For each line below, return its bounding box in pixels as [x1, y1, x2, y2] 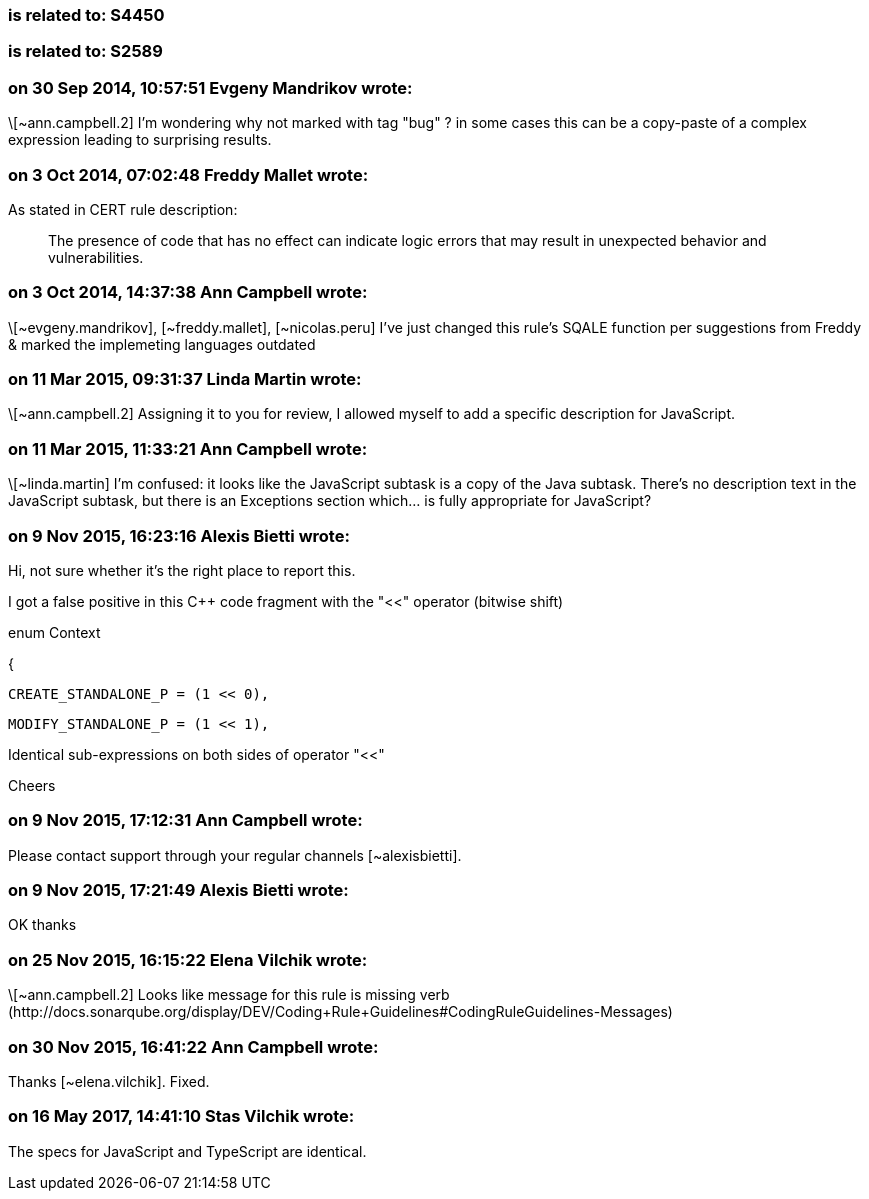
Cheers [8, 776, 56, 794]
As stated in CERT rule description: [8, 200, 238, 218]
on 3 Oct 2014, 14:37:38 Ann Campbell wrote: [8, 282, 368, 303]
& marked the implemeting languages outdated [8, 335, 316, 353]
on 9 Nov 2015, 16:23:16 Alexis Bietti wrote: [8, 525, 350, 546]
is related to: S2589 [8, 41, 163, 62]
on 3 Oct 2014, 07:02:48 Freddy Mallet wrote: [8, 164, 369, 185]
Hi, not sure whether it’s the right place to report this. [8, 561, 356, 579]
